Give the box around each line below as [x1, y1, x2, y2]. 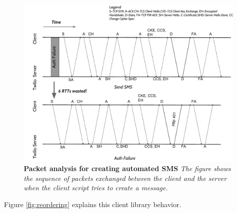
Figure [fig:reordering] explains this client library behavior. [4, 199, 181, 210]
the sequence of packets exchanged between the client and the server [24, 173, 227, 183]
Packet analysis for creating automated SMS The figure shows [24, 163, 231, 174]
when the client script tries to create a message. [24, 182, 168, 193]
